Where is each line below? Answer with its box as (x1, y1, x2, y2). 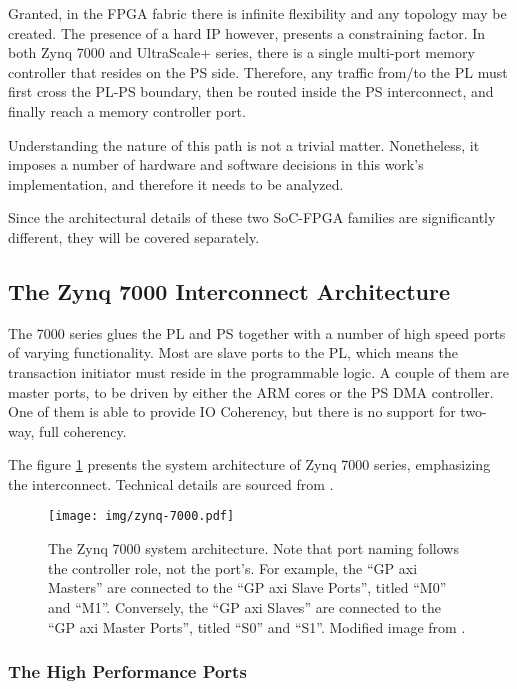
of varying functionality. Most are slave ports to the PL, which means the (8, 342, 458, 363)
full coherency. (39, 420, 127, 441)
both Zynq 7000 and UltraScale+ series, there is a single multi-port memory (8, 42, 475, 63)
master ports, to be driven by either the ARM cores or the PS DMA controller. (8, 381, 494, 402)
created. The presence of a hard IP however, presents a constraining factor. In (8, 22, 486, 43)
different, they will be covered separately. (8, 226, 260, 247)
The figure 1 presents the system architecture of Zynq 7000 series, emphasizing (8, 454, 491, 475)
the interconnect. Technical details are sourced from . (8, 473, 334, 494)
